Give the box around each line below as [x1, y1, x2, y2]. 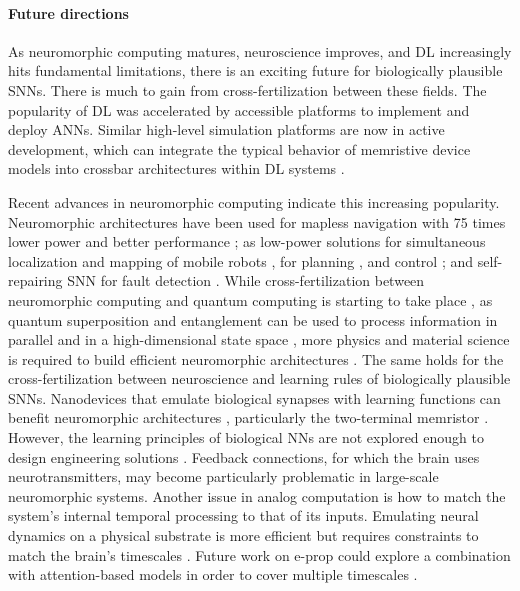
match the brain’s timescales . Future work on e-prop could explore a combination [8, 544, 511, 565]
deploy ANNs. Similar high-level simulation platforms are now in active [8, 119, 445, 140]
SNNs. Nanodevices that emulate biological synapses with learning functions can [8, 387, 501, 408]
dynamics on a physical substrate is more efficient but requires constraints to [8, 525, 479, 546]
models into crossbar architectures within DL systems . [8, 158, 345, 179]
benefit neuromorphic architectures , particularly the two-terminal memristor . [8, 407, 489, 428]
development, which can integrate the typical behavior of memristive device [8, 138, 471, 159]
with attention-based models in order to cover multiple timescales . [8, 564, 418, 585]
